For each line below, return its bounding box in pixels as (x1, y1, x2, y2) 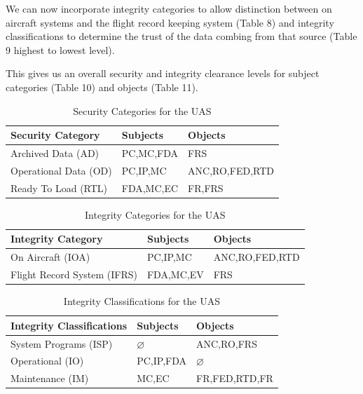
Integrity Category (11, 231, 103, 246)
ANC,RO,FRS (196, 336, 257, 351)
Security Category (11, 128, 100, 142)
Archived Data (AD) (11, 146, 100, 160)
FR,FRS (188, 180, 224, 195)
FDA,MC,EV (146, 267, 204, 282)
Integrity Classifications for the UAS (63, 294, 221, 308)
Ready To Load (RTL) (11, 180, 108, 195)
